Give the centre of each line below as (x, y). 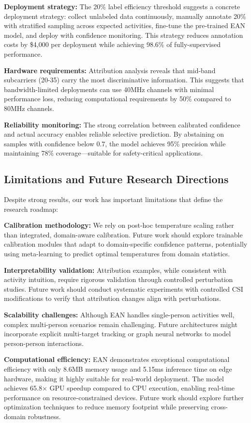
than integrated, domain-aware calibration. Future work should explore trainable (123, 234)
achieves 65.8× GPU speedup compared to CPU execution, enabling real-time (119, 388)
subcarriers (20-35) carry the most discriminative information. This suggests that (124, 80)
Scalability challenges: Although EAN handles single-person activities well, (119, 315)
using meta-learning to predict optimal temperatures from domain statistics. (117, 254)
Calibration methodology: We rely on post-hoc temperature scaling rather (119, 225)
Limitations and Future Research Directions (116, 179)
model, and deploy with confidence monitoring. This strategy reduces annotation (124, 35)
